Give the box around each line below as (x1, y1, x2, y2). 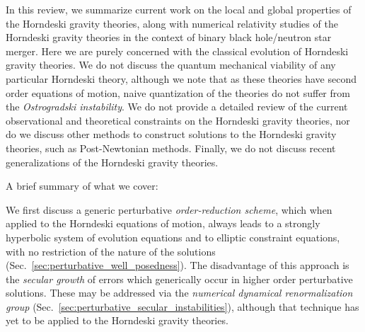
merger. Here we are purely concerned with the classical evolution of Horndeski (6, 43, 349, 58)
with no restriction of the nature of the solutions (6, 244, 216, 258)
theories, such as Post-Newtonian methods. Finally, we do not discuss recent (6, 140, 336, 155)
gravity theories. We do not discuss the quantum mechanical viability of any (6, 57, 336, 72)
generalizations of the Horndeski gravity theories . (6, 154, 219, 169)
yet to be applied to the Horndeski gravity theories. (6, 313, 228, 328)
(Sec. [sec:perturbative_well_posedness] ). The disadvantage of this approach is (6, 258, 349, 273)
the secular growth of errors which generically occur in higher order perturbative (6, 271, 353, 286)
